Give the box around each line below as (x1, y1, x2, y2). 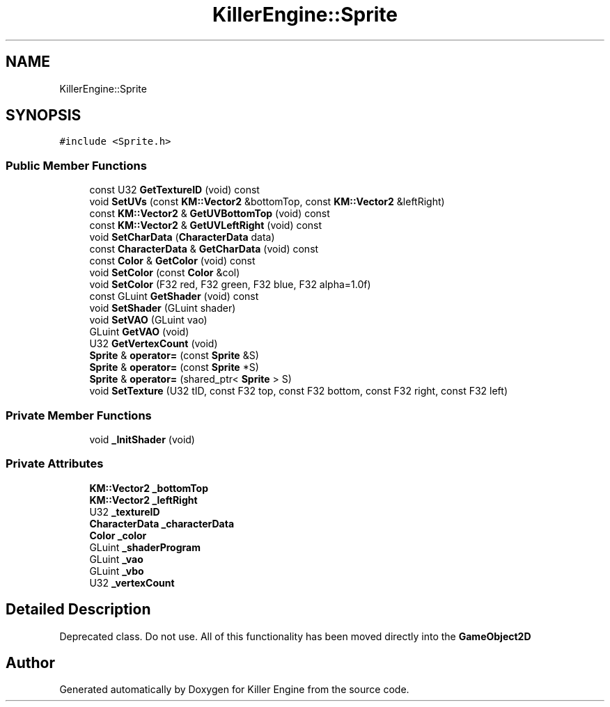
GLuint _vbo (89, 564, 144, 577)
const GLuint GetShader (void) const (89, 290, 259, 303)
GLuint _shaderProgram (89, 541, 201, 553)
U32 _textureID (89, 505, 160, 518)
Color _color (89, 529, 147, 541)
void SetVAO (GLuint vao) (89, 314, 208, 326)
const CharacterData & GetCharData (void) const (89, 243, 319, 255)
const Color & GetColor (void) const (89, 255, 256, 267)
